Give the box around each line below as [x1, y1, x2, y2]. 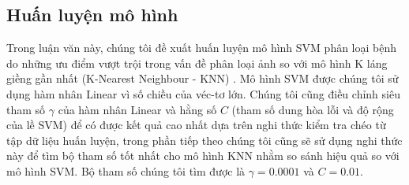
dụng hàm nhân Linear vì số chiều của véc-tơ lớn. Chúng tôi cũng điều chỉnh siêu [6, 85, 400, 102]
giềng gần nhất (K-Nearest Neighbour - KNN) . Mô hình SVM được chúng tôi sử [6, 70, 399, 87]
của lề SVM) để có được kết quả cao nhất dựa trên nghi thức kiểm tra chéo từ [6, 117, 386, 133]
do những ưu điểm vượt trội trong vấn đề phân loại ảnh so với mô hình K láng [6, 54, 388, 71]
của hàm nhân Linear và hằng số [58, 101, 217, 117]
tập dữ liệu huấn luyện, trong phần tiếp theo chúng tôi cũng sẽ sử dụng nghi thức [6, 131, 403, 148]
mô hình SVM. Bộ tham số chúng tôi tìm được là [6, 162, 246, 179]
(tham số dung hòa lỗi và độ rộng [231, 101, 394, 117]
